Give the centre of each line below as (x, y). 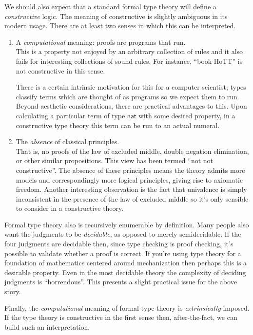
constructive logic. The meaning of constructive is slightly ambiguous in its (116, 16)
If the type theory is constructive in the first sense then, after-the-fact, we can (121, 317)
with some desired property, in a (187, 115)
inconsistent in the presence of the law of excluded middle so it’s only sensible (132, 198)
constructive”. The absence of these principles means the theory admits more (130, 170)
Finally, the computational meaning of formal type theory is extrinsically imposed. (127, 307)
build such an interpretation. (47, 326)
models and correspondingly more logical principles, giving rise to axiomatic (129, 179)
